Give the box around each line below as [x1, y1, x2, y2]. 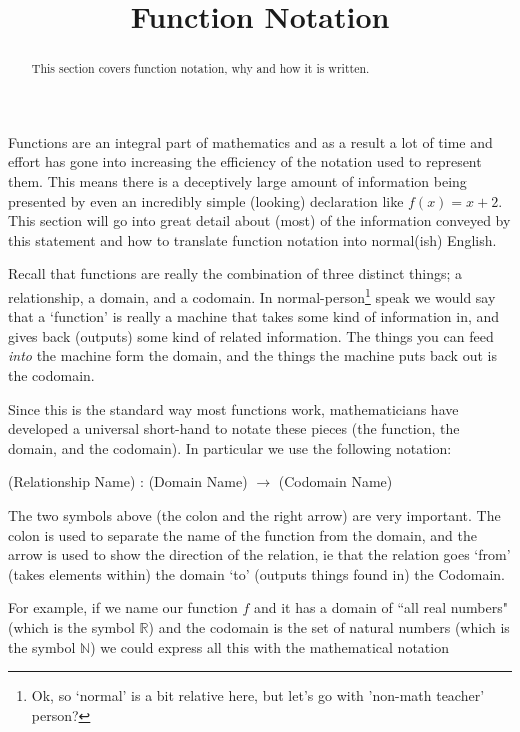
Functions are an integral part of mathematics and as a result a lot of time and [8, 131, 493, 152]
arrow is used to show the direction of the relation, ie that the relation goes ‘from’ [8, 544, 511, 565]
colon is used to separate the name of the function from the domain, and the [8, 524, 477, 545]
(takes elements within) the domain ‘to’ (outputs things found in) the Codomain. [8, 563, 505, 584]
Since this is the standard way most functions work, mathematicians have [8, 398, 459, 419]
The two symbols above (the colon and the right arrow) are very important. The [8, 504, 501, 525]
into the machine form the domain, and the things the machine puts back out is [8, 345, 497, 366]
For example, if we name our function [8, 597, 238, 618]
